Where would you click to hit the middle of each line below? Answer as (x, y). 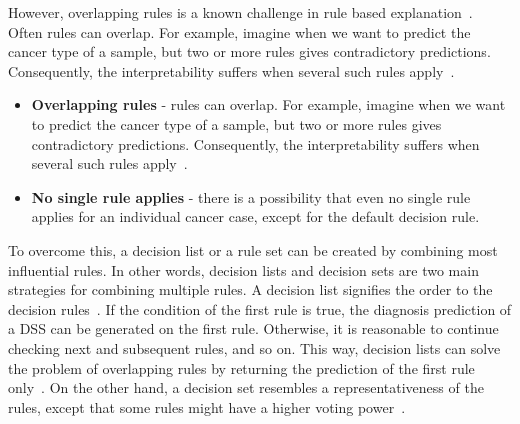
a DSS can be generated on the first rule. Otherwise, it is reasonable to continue (253, 328)
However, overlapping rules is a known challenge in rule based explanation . (240, 12)
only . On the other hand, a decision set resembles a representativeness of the (246, 387)
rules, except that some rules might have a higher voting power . (207, 406)
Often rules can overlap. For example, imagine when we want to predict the (239, 31)
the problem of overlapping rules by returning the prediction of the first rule (241, 367)
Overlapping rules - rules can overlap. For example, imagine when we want (268, 104)
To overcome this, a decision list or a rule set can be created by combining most (253, 249)
